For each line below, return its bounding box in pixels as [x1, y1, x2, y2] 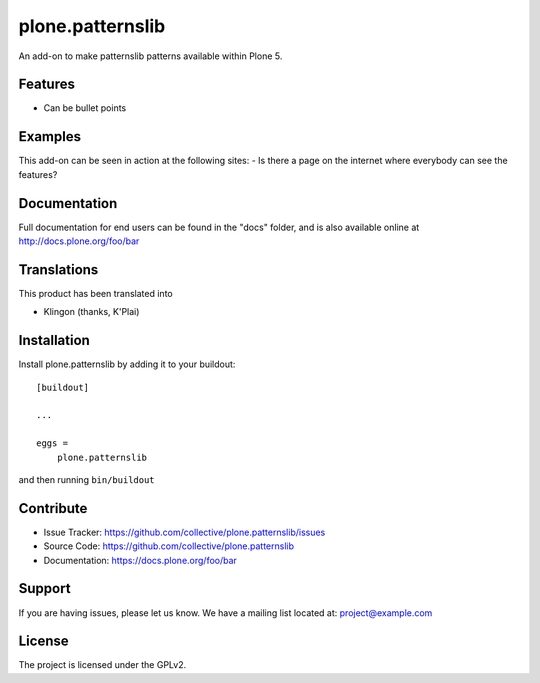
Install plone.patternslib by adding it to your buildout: [18, 358, 236, 370]
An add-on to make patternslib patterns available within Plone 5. [18, 50, 283, 62]
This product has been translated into [18, 287, 174, 299]
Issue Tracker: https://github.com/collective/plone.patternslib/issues [43, 526, 326, 538]
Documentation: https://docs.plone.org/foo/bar [43, 554, 237, 566]
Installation [18, 332, 90, 349]
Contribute [18, 500, 88, 517]
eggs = [36, 438, 69, 449]
